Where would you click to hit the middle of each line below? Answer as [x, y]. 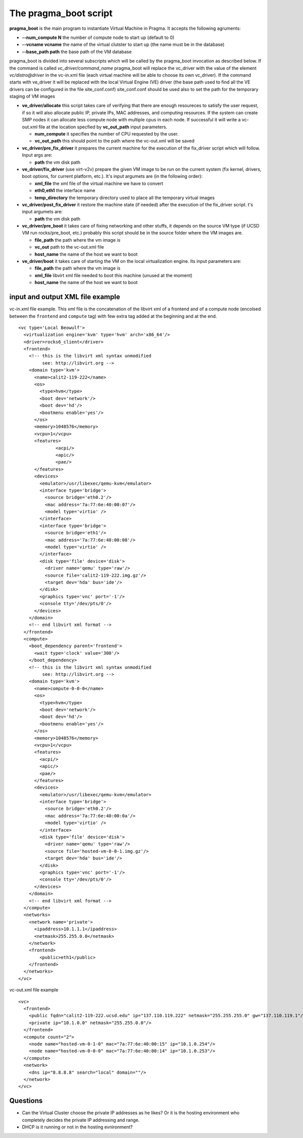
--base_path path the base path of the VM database [77, 52]
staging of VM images [32, 97]
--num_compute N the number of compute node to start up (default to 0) [98, 37]
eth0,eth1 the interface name [65, 191]
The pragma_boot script [61, 13]
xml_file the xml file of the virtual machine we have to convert [99, 183]
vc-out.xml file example [34, 990]
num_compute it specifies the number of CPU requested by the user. [107, 134]
